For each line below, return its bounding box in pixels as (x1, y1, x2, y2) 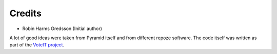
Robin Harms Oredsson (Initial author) (22, 25, 103, 32)
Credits (9, 8, 42, 19)
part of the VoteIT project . (9, 42, 64, 48)
